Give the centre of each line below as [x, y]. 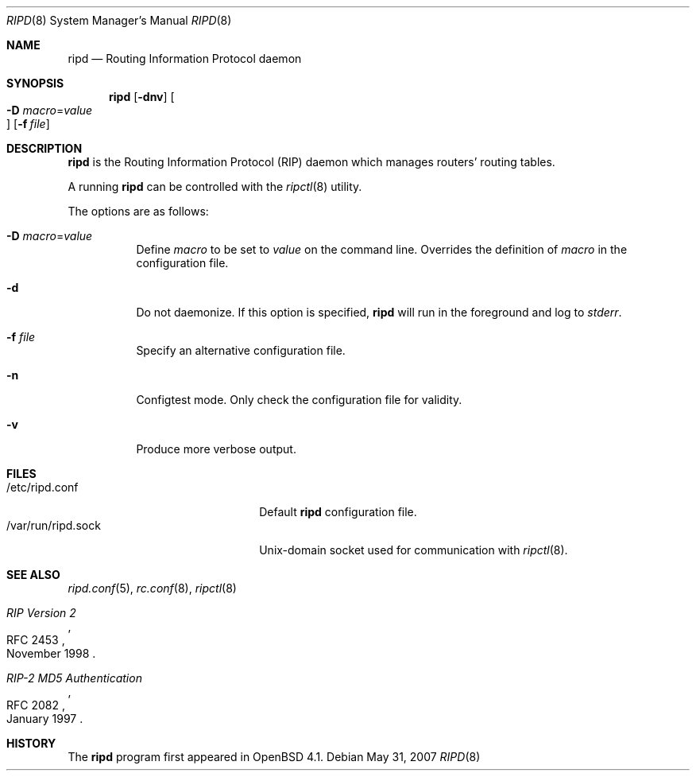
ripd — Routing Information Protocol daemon [185, 58]
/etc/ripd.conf [43, 487]
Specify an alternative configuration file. [241, 350]
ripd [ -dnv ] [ [142, 97]
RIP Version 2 [41, 613]
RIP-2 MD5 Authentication [74, 678]
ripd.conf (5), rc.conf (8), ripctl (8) [152, 588]
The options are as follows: [138, 211]
